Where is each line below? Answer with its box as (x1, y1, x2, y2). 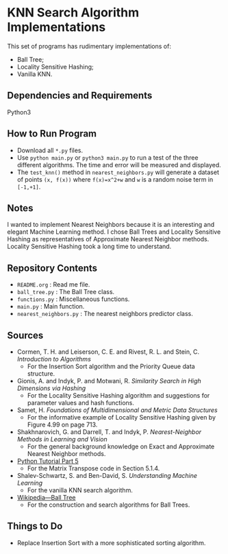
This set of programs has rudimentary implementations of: (7, 42, 171, 50)
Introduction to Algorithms (16, 355, 91, 363)
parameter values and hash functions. (27, 399, 135, 407)
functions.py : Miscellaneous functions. (16, 295, 130, 303)
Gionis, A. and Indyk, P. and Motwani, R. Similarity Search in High (16, 377, 202, 385)
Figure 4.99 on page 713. (27, 420, 98, 429)
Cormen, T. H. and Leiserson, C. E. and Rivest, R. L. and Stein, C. (16, 348, 200, 356)
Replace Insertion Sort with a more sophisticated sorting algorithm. (16, 538, 206, 546)
